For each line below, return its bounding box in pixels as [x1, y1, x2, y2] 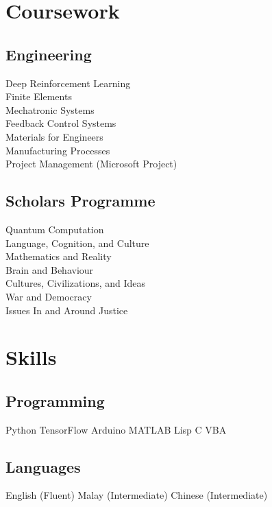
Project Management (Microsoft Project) [5, 156, 177, 171]
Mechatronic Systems [5, 102, 95, 117]
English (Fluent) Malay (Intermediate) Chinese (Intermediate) [5, 488, 268, 502]
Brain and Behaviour [5, 262, 94, 276]
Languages [5, 456, 81, 477]
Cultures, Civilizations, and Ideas [5, 276, 146, 290]
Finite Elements [5, 89, 72, 104]
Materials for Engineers [5, 129, 103, 143]
